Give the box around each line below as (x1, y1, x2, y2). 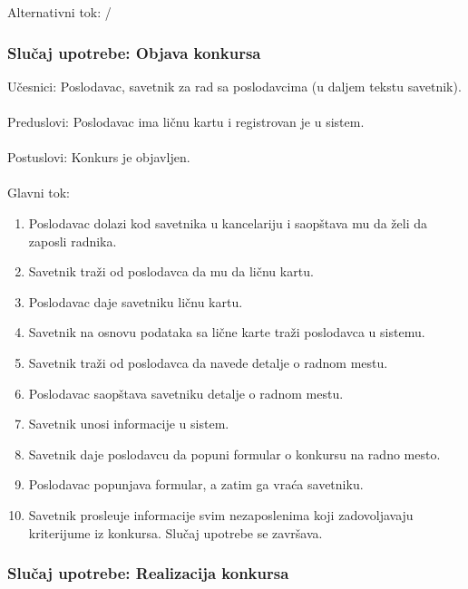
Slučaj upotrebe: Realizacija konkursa (7, 562, 289, 584)
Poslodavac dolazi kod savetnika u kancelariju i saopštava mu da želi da (28, 213, 427, 232)
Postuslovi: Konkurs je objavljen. (7, 148, 190, 167)
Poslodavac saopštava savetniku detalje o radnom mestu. (28, 383, 344, 402)
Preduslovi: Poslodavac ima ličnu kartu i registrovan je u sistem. (7, 112, 365, 130)
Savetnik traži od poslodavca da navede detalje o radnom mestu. (28, 352, 388, 372)
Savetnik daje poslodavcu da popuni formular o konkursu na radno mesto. (28, 444, 441, 463)
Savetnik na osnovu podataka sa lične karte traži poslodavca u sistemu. (28, 323, 425, 342)
